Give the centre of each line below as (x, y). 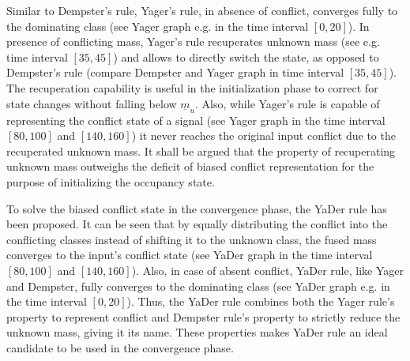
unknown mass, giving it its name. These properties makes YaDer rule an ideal (197, 332)
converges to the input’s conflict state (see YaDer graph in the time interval (190, 255)
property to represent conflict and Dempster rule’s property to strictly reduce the (203, 316)
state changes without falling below (92, 103)
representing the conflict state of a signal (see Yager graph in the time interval (196, 120)
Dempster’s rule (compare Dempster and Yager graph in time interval (175, 72)
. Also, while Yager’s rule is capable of (287, 103)
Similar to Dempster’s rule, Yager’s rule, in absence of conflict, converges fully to (202, 10)
